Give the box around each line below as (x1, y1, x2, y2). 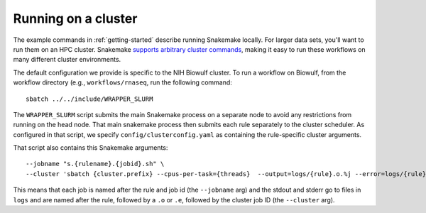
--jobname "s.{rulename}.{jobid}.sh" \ (26, 160, 165, 168)
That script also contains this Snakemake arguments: (13, 143, 168, 152)
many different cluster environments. (13, 55, 121, 64)
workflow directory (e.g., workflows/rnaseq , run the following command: (13, 78, 232, 87)
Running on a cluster (13, 11, 138, 26)
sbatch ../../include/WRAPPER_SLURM (26, 94, 153, 103)
